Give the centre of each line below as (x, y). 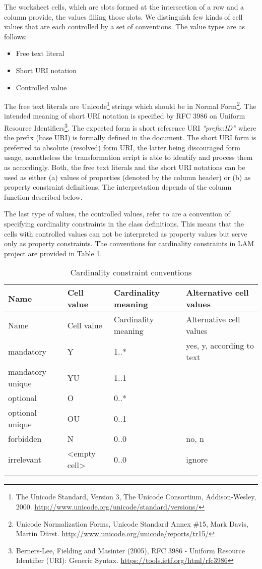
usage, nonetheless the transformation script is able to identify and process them (128, 157)
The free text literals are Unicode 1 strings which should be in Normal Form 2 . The (130, 105)
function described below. (43, 196)
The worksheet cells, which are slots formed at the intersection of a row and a (124, 7)
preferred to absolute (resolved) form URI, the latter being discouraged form (122, 147)
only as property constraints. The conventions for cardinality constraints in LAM (129, 243)
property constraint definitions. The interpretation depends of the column (118, 187)
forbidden (25, 439)
